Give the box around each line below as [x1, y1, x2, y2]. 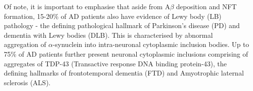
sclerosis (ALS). [4, 77, 51, 87]
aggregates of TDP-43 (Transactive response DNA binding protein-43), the [4, 58, 227, 68]
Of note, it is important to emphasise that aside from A [4, 1, 170, 11]
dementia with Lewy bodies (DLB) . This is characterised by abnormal [4, 30, 213, 40]
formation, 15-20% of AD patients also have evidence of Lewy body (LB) [4, 11, 222, 21]
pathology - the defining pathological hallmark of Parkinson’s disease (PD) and [4, 20, 240, 30]
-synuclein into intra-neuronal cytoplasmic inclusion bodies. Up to [53, 39, 249, 49]
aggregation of [4, 39, 46, 49]
